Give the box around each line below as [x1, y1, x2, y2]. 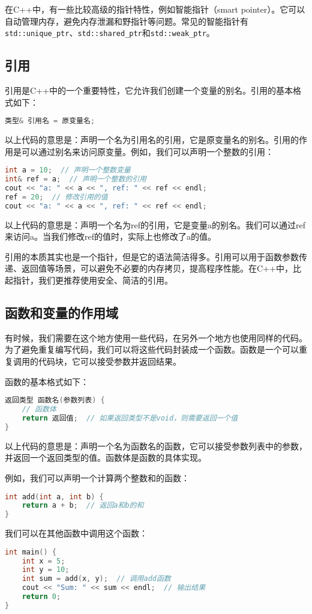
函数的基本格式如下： [5, 375, 89, 388]
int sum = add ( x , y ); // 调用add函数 [22, 574, 171, 583]
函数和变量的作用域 [5, 303, 118, 322]
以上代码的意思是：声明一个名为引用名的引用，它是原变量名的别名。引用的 [5, 133, 299, 146]
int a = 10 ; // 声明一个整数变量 [5, 166, 131, 175]
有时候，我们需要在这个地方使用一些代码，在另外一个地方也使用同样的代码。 [5, 331, 307, 344]
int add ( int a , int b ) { [5, 492, 104, 501]
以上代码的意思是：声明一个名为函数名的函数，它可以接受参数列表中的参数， [5, 439, 307, 452]
